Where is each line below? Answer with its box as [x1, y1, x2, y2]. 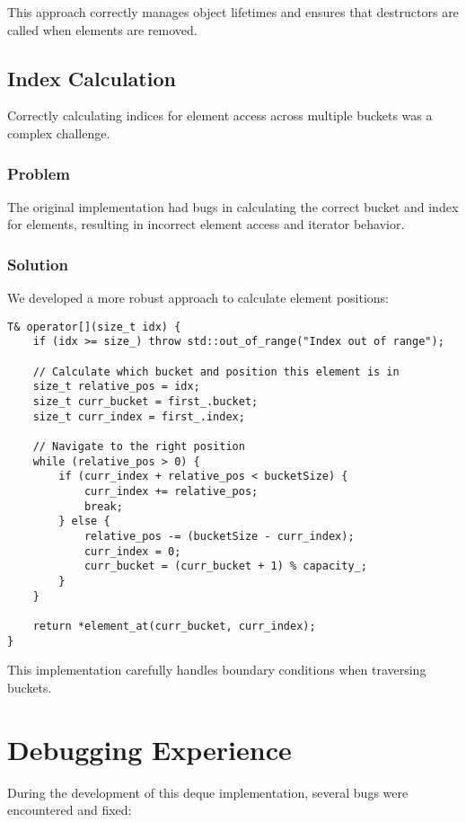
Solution [7, 252, 68, 275]
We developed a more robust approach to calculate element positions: [7, 288, 389, 307]
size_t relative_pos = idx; [32, 380, 200, 393]
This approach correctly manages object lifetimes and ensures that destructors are [7, 3, 459, 21]
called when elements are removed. [7, 20, 198, 39]
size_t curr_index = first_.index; [32, 410, 245, 423]
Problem [7, 162, 70, 184]
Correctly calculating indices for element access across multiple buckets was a [7, 106, 433, 125]
